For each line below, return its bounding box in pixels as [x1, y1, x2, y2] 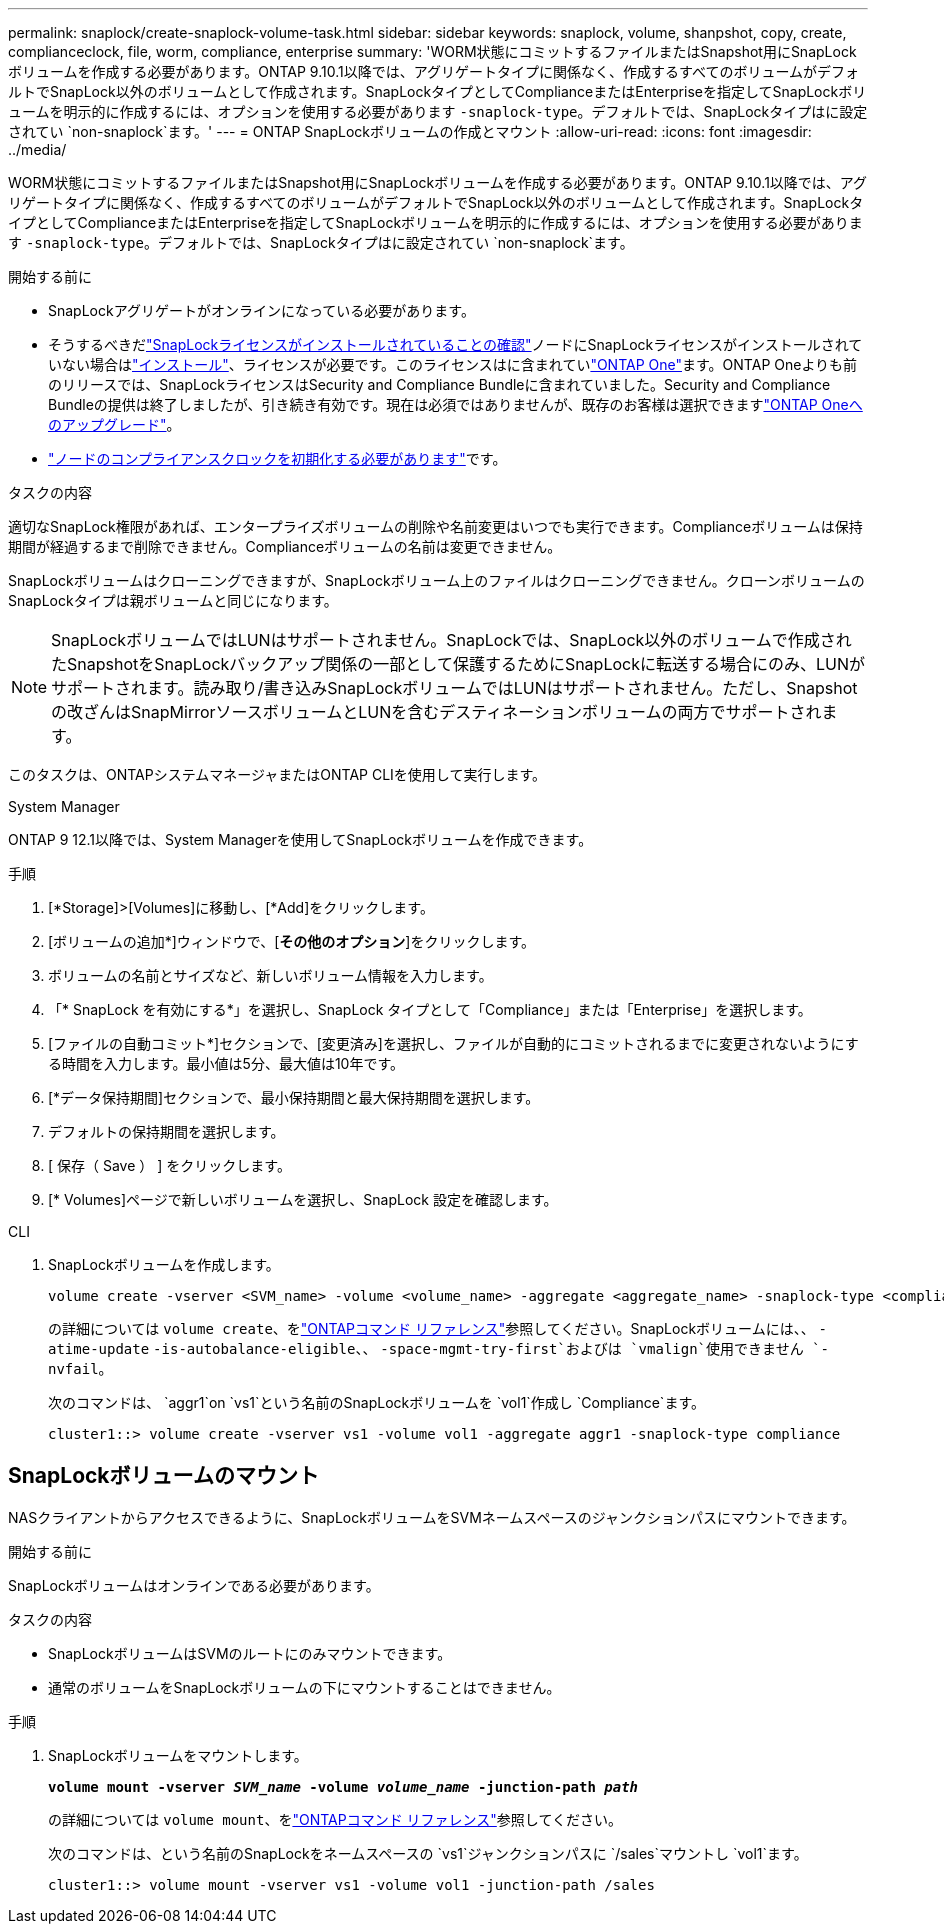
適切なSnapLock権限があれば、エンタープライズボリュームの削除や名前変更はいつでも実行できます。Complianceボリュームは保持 [8, 518, 863, 535]
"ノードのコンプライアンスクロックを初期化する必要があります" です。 [48, 450, 507, 467]
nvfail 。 [48, 1360, 113, 1377]
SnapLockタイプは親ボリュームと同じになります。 [8, 592, 338, 609]
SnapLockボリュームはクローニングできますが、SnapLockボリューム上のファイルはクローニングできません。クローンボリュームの [8, 572, 865, 589]
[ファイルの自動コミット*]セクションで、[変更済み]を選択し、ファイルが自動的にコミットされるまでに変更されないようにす [48, 1035, 859, 1052]
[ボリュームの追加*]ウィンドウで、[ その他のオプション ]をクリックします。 [48, 933, 536, 950]
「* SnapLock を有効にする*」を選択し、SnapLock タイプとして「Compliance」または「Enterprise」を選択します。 [48, 1001, 812, 1018]
